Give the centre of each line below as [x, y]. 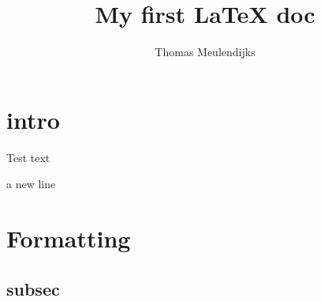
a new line [31, 184]
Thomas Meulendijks [205, 52]
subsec [33, 288]
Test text [28, 157]
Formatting [69, 238]
